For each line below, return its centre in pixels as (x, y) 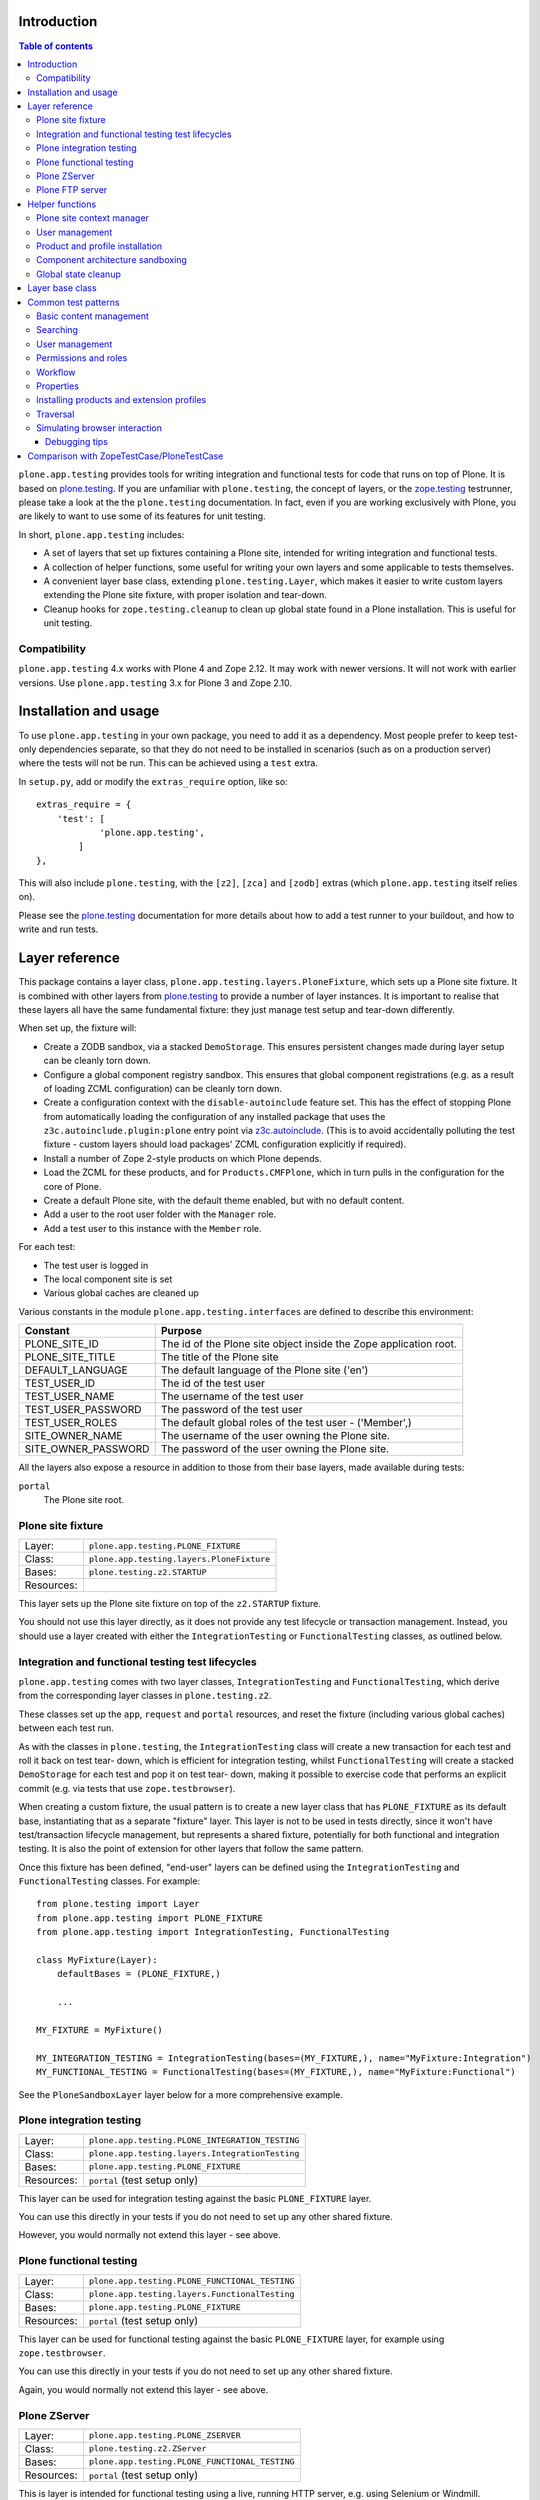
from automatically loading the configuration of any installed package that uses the (214, 1116)
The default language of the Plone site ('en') (264, 1370)
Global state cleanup (79, 274)
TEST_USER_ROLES (71, 1423)
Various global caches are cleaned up (121, 1293)
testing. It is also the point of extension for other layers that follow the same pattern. (191, 1849)
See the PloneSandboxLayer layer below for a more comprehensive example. (181, 2094)
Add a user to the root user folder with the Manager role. (160, 1214)
